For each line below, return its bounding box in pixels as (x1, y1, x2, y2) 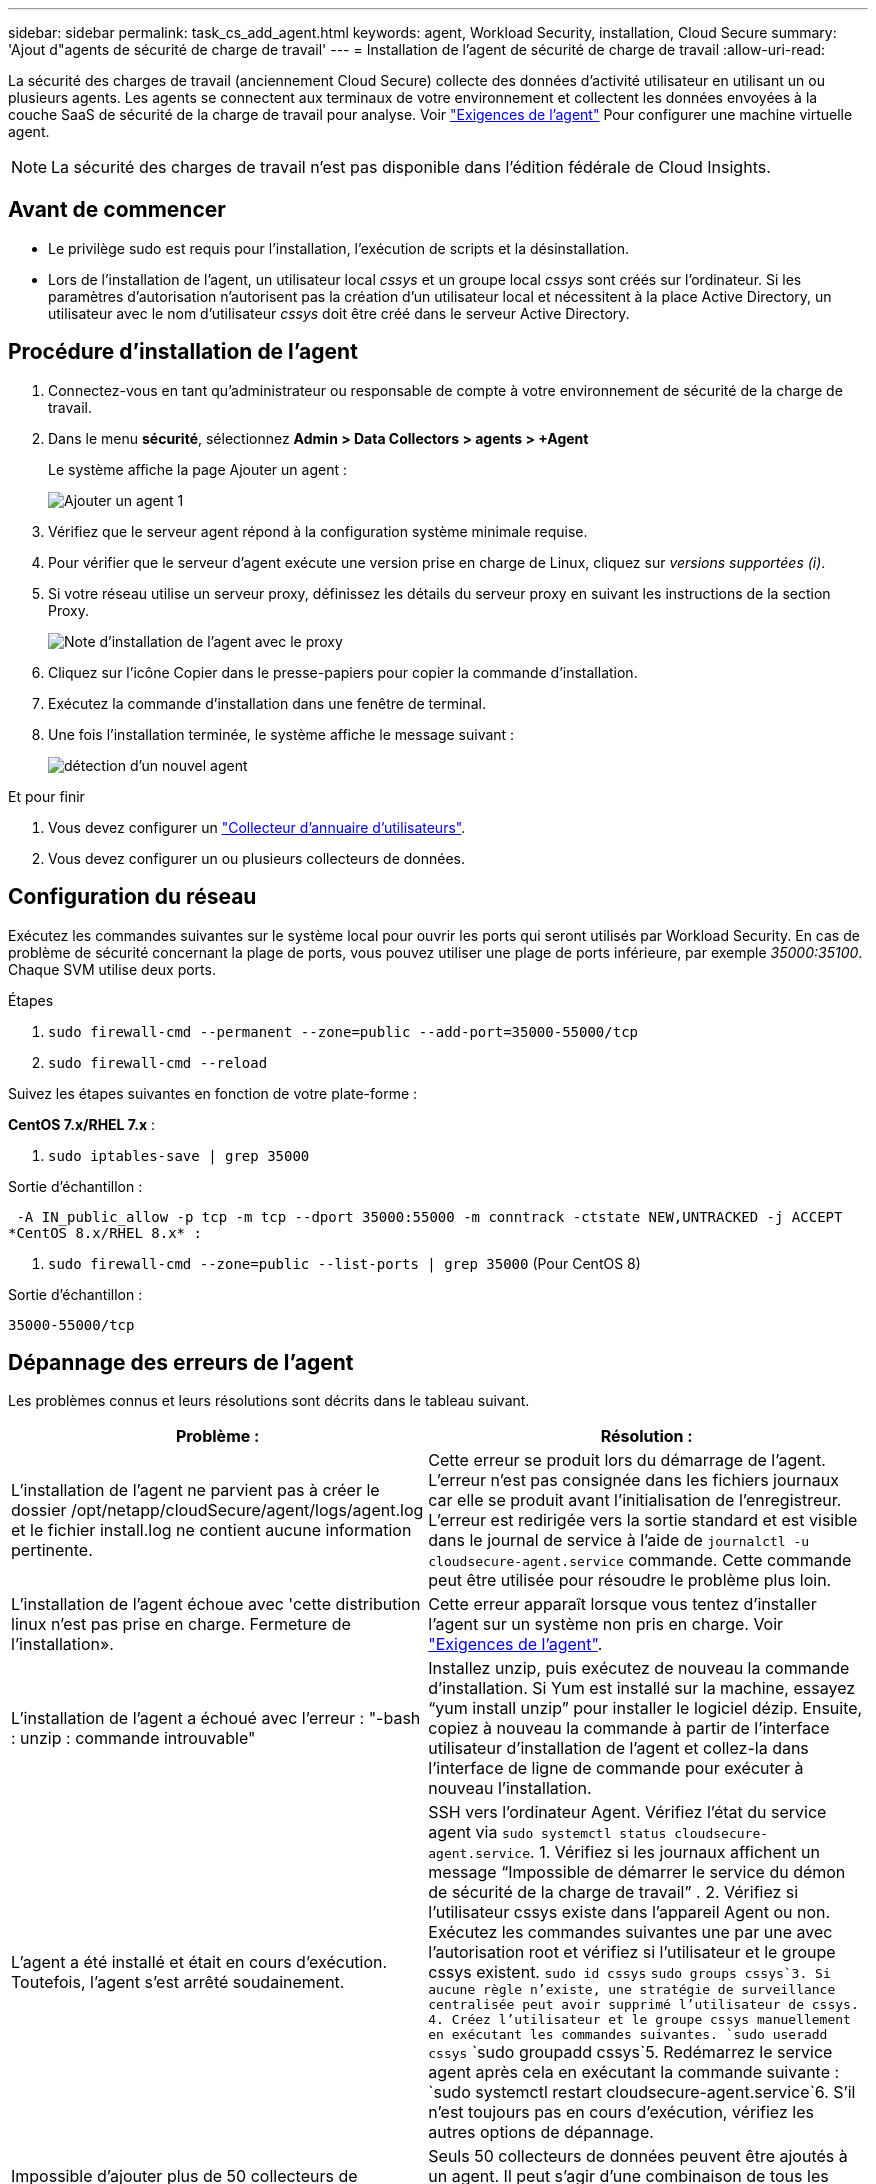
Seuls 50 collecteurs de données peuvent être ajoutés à (428, 2146, 848, 2167)
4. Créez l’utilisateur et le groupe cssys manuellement (428, 2012, 851, 2028)
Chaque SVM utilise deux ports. (8, 960, 216, 978)
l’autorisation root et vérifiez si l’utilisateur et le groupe (428, 1942, 836, 1963)
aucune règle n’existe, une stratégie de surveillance (428, 1982, 836, 1998)
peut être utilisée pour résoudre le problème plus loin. (428, 1570, 832, 1591)
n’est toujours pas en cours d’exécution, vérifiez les (428, 2102, 814, 2123)
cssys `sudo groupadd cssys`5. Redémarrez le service (428, 2042, 833, 2063)
